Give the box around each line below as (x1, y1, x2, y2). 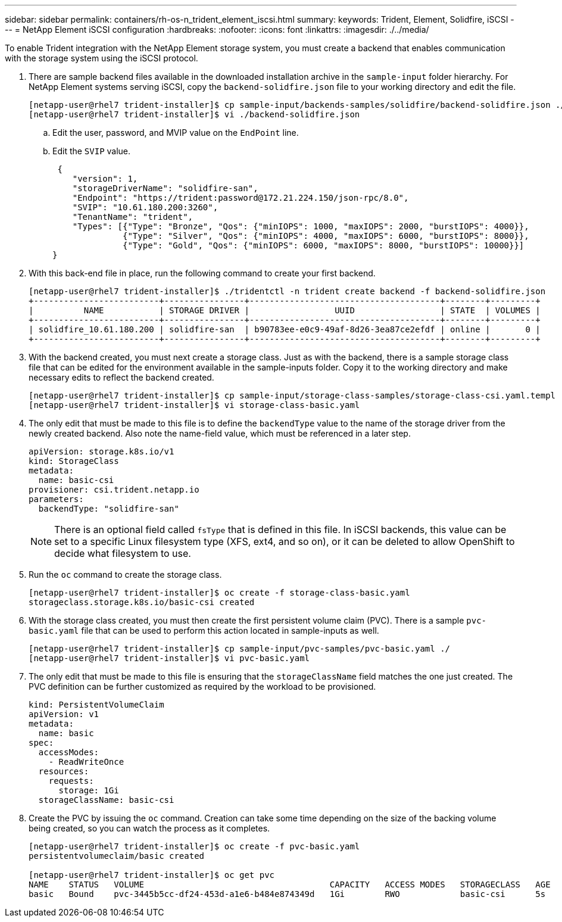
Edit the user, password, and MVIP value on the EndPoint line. (52, 127, 299, 138)
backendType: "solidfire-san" (38, 504, 179, 513)
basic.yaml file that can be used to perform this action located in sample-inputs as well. (29, 625, 379, 636)
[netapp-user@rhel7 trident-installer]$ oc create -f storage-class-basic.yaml (29, 588, 410, 597)
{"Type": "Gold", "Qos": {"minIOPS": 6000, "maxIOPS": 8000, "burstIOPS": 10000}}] (123, 241, 524, 250)
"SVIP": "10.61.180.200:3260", (72, 203, 218, 212)
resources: (38, 767, 89, 776)
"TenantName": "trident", (72, 212, 193, 222)
